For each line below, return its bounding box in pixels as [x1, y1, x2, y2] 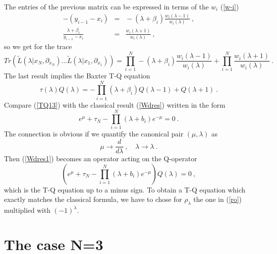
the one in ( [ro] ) [193, 194, 242, 204]
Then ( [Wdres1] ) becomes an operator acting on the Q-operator [4, 153, 197, 164]
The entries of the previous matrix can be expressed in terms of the [4, 1, 209, 11]
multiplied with [4, 205, 51, 215]
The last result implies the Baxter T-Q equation [4, 70, 150, 81]
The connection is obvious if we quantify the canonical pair [4, 128, 183, 139]
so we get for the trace [4, 41, 72, 52]
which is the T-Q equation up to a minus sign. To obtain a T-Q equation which [4, 184, 246, 194]
